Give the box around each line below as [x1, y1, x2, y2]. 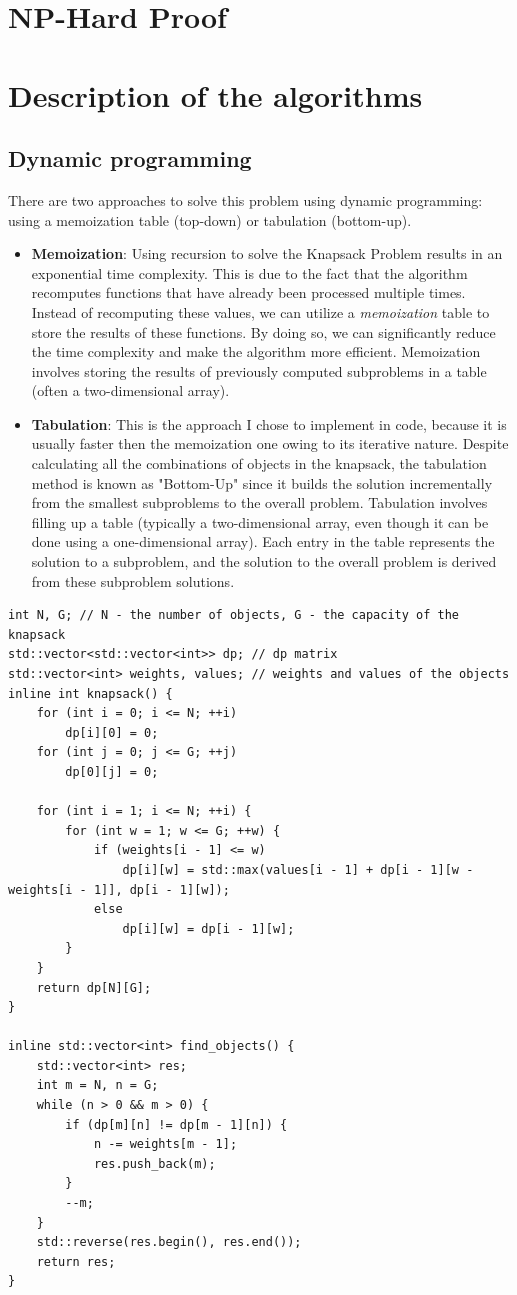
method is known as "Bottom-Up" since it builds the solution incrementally [31, 472, 493, 493]
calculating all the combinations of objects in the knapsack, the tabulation [31, 453, 487, 474]
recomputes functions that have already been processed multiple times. [31, 282, 466, 303]
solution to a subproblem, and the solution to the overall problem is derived [31, 551, 497, 572]
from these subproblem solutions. [31, 570, 235, 591]
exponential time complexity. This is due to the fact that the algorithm [31, 262, 468, 283]
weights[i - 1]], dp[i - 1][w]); [8, 882, 230, 897]
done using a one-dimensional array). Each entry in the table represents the [31, 531, 495, 552]
